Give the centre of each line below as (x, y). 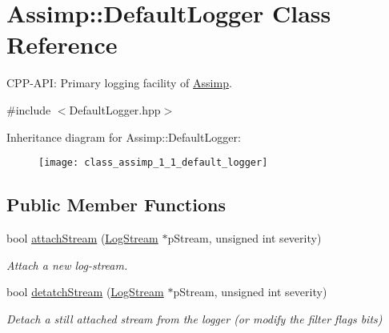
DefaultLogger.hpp (115, 109)
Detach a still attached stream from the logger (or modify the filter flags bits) (194, 318)
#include (29, 109)
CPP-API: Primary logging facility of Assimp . (119, 83)
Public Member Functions (116, 205)
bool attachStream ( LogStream (82, 237)
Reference (62, 44)
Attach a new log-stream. (67, 265)
